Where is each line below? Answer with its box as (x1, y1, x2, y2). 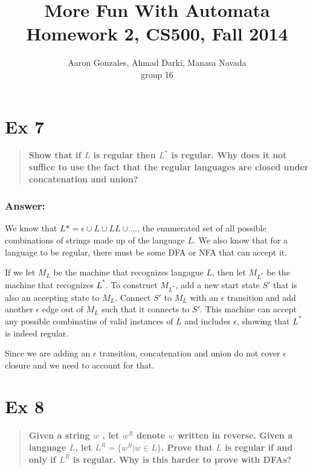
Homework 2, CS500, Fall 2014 (26, 21, 288, 46)
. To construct (105, 278, 158, 291)
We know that (5, 222, 57, 234)
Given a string (28, 429, 90, 442)
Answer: (5, 198, 45, 213)
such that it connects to (102, 303, 190, 315)
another (5, 303, 33, 315)
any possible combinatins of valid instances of (5, 314, 173, 327)
